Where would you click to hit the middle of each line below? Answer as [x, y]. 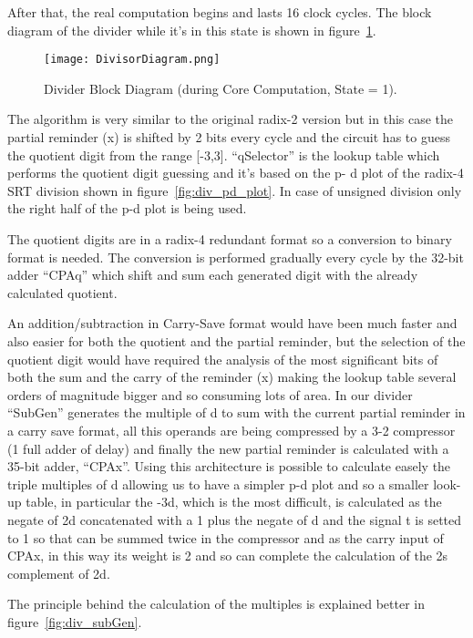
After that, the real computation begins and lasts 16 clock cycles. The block [220, 12]
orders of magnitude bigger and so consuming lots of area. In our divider [210, 394]
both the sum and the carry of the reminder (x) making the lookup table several [232, 377]
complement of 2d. [59, 573]
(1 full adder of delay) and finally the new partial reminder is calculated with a [228, 448]
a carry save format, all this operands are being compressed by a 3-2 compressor [231, 430]
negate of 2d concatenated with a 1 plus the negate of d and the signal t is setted [235, 519]
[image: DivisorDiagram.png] [132, 60]
